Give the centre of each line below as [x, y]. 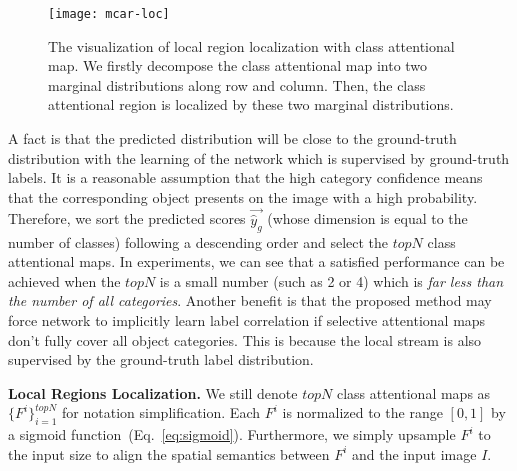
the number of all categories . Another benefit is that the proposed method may [250, 300]
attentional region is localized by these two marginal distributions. [251, 104]
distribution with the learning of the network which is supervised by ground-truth [259, 157]
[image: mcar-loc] [109, 14]
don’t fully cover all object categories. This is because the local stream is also [245, 339]
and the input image [414, 453]
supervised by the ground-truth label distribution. [161, 359]
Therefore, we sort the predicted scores [127, 218]
